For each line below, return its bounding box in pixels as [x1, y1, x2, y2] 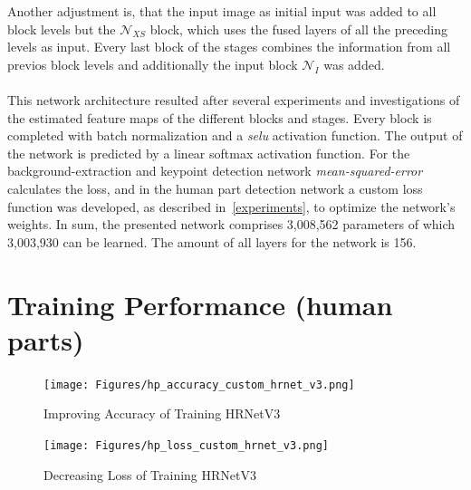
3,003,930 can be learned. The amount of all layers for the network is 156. [7, 232, 417, 251]
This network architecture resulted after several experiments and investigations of [7, 90, 460, 109]
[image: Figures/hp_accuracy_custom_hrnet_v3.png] [43, 378, 355, 391]
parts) [7, 321, 84, 358]
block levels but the [7, 19, 116, 38]
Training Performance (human [7, 285, 393, 322]
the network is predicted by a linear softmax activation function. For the [7, 143, 410, 162]
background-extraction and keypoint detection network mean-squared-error [7, 161, 423, 180]
